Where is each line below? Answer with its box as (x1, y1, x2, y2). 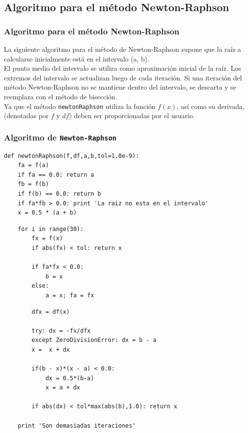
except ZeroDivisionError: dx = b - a (31, 337, 156, 344)
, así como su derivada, (176, 101, 245, 111)
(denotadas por (4, 110, 49, 121)
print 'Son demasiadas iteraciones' (17, 422, 136, 429)
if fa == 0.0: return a (17, 171, 94, 178)
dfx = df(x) (31, 308, 70, 315)
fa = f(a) (17, 162, 49, 169)
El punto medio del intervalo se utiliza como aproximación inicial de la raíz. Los (4, 63, 241, 73)
